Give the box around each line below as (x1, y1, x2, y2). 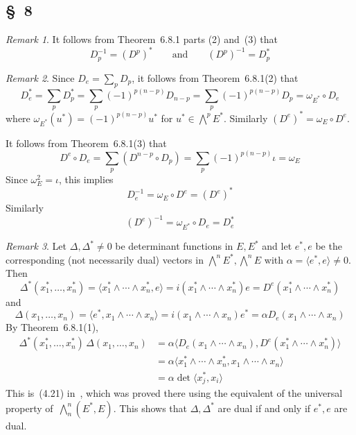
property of (6, 400, 53, 415)
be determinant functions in (115, 239, 233, 253)
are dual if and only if (217, 400, 311, 415)
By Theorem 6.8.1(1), (6, 320, 99, 334)
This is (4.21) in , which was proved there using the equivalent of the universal (6, 385, 343, 400)
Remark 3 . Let (6, 239, 67, 253)
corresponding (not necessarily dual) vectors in (6, 252, 204, 266)
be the (315, 239, 342, 253)
